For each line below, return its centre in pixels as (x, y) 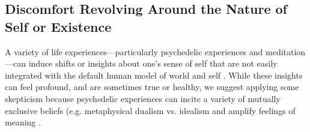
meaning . (23, 122)
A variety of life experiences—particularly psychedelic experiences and (134, 51)
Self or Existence (58, 26)
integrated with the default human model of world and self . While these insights (154, 75)
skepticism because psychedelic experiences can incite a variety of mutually (143, 98)
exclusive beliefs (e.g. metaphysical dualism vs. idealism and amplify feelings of (150, 110)
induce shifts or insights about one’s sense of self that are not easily (153, 63)
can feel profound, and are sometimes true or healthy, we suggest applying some (152, 87)
